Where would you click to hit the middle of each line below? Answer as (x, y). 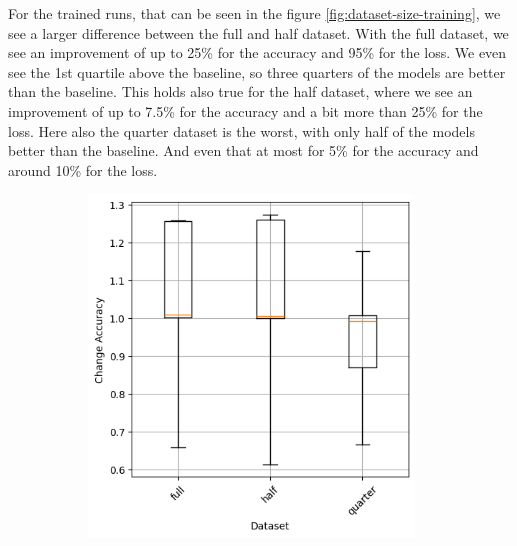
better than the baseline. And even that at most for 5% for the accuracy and (243, 150)
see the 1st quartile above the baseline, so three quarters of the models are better (257, 71)
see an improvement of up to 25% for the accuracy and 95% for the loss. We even (257, 52)
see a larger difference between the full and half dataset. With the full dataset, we (258, 32)
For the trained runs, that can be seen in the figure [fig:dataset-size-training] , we (254, 13)
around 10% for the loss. (83, 169)
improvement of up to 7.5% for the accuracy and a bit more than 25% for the (245, 110)
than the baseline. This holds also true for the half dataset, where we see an (240, 91)
